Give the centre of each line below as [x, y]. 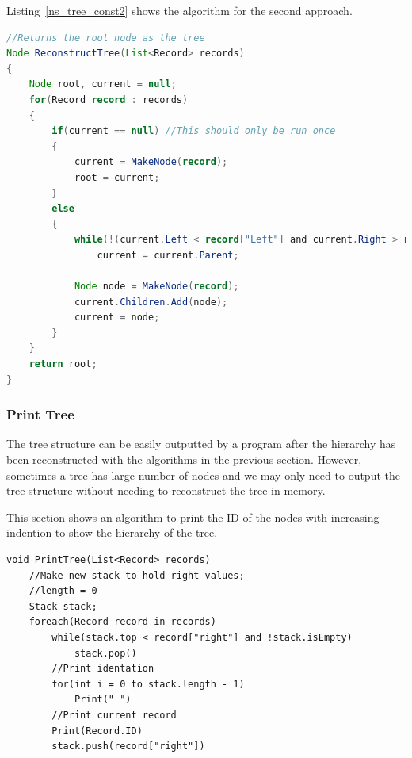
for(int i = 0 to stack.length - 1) [148, 684]
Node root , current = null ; [103, 84]
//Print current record [114, 715]
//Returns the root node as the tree [106, 38]
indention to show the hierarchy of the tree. [112, 532]
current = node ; [117, 318]
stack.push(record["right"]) [128, 747]
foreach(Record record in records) [122, 622]
